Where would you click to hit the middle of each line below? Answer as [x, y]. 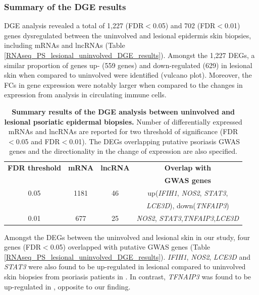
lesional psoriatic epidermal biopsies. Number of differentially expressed [123, 121]
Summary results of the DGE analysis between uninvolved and [123, 111]
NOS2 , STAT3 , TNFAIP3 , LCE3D [188, 218]
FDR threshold [34, 168]
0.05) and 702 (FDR [184, 25]
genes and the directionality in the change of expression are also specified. [123, 151]
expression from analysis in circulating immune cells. [85, 95]
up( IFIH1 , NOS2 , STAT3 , [188, 192]
